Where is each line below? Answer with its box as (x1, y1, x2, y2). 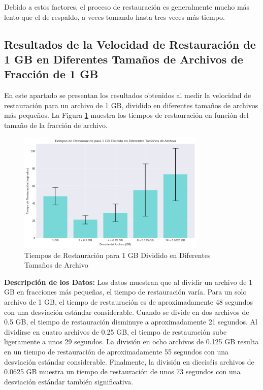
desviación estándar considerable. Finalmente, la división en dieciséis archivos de (4, 356, 254, 367)
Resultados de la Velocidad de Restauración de (4, 36, 256, 52)
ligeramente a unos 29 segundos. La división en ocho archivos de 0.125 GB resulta (4, 336, 259, 347)
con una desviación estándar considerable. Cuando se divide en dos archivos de (4, 306, 249, 317)
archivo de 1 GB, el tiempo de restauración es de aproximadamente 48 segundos (4, 297, 253, 307)
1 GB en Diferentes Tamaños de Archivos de (4, 51, 243, 67)
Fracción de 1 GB (4, 66, 98, 82)
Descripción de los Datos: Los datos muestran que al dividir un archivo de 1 (4, 276, 253, 287)
